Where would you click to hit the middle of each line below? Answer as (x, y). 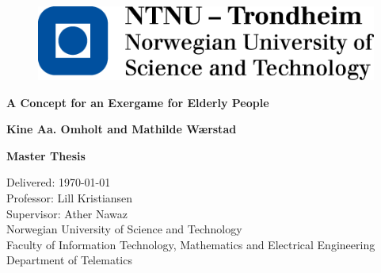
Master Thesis (46, 155)
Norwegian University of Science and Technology (124, 229)
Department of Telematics (69, 260)
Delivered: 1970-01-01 (59, 182)
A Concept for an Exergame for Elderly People (138, 102)
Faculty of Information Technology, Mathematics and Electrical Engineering (191, 244)
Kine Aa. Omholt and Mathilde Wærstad (122, 129)
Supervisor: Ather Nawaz (67, 213)
